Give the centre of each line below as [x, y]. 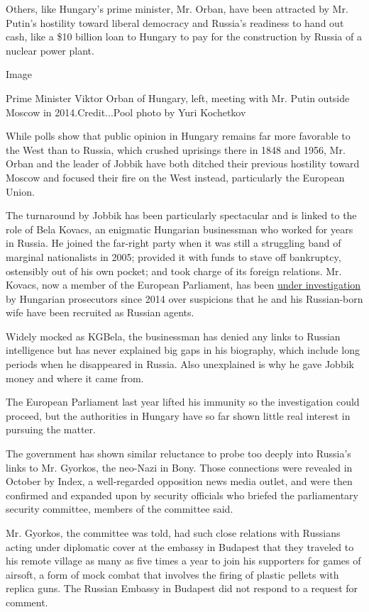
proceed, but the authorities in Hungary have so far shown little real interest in [178, 415]
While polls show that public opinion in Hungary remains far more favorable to [178, 136]
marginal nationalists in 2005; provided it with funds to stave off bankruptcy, [174, 256]
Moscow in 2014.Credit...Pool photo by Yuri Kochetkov [126, 112]
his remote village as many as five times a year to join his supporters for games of [183, 561]
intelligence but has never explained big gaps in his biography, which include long [183, 350]
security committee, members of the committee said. [120, 509]
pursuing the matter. [51, 429]
